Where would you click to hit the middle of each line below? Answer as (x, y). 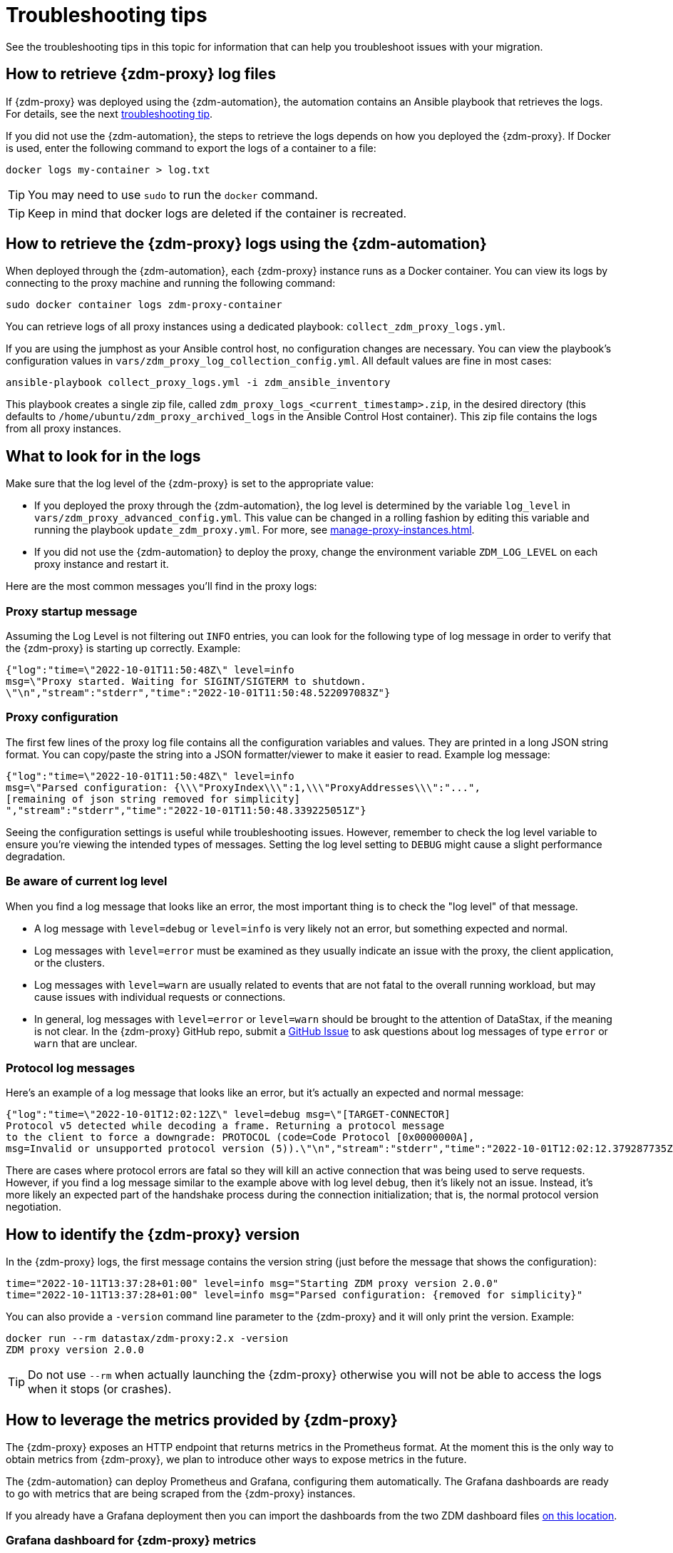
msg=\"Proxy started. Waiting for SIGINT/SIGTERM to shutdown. (186, 682)
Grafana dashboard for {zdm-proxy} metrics (131, 1541)
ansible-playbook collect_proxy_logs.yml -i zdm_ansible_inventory (198, 383)
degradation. (36, 856)
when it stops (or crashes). (100, 1389)
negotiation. (34, 1207)
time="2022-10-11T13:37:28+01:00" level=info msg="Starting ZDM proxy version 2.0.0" (252, 1284)
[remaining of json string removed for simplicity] (153, 799)
